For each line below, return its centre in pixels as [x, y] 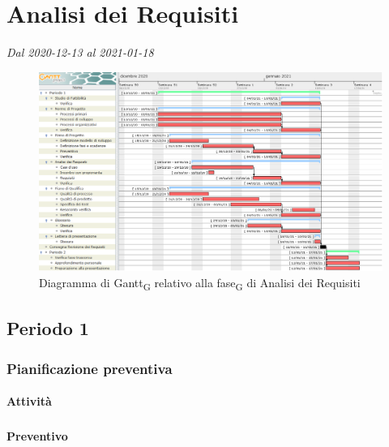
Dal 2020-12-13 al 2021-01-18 [80, 52]
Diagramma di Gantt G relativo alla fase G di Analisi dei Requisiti [200, 283]
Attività [29, 401]
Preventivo [37, 436]
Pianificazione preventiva [90, 368]
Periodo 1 [48, 328]
